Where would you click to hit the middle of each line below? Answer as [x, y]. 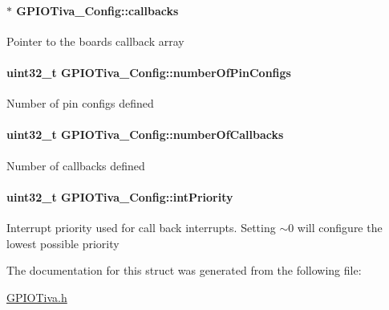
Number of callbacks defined [76, 165]
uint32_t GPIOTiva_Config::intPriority [120, 196]
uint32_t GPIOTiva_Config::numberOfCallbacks [145, 135]
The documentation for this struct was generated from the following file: [184, 270]
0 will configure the [335, 227]
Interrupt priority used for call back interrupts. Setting [141, 227]
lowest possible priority [63, 243]
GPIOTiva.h [37, 297]
